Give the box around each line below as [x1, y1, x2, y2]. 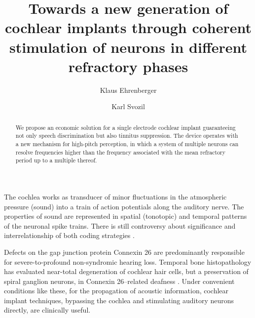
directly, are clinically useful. [4, 305, 91, 315]
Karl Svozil [111, 101, 145, 112]
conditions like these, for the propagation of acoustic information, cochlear [4, 285, 229, 296]
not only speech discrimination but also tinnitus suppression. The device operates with [15, 131, 238, 140]
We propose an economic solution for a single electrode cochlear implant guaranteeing [15, 123, 236, 131]
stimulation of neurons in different [9, 37, 248, 57]
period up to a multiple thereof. [15, 156, 97, 164]
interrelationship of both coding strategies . [4, 230, 135, 240]
